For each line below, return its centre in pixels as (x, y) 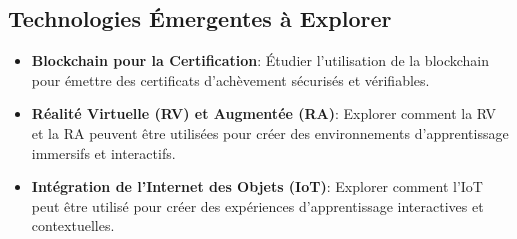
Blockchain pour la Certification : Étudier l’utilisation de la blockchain (260, 60)
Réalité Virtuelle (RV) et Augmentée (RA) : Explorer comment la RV (264, 113)
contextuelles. (73, 225)
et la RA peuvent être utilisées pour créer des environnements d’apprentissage (270, 132)
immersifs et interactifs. (103, 152)
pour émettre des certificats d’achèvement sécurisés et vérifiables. (230, 79)
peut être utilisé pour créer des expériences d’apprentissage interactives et (257, 205)
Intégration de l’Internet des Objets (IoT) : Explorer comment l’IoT (257, 186)
